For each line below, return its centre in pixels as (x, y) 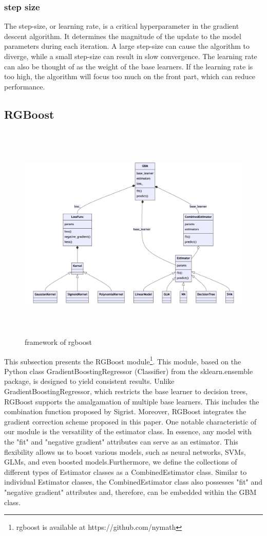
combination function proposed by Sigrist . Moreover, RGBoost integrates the (125, 411)
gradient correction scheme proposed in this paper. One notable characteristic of (130, 421)
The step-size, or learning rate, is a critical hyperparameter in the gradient (122, 26)
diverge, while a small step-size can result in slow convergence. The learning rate (131, 56)
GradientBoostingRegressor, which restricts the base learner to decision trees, (126, 391)
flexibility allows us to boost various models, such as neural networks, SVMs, (125, 451)
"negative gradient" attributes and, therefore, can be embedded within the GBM (130, 492)
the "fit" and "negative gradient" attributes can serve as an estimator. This (121, 442)
